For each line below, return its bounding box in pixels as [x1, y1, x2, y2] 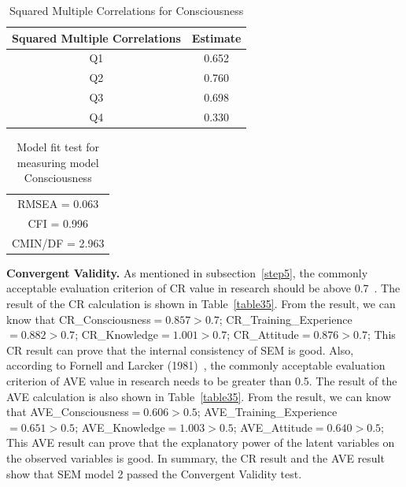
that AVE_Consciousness [6, 403, 129, 420]
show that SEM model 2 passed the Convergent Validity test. [6, 465, 302, 481]
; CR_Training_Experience [219, 310, 352, 327]
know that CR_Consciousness [6, 310, 151, 327]
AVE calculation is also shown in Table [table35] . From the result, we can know [6, 388, 391, 404]
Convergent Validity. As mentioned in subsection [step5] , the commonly [6, 264, 368, 281]
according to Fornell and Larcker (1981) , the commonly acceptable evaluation [6, 357, 386, 374]
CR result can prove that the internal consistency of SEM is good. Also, [6, 341, 354, 358]
